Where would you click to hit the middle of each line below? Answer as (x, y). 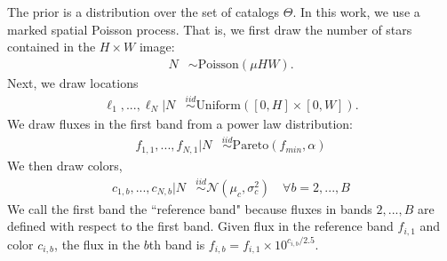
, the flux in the (97, 244)
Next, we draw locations (73, 82)
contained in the (52, 47)
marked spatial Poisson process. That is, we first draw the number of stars (210, 29)
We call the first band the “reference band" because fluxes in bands (190, 208)
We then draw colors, (65, 165)
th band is (177, 244)
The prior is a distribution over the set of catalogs (144, 12)
